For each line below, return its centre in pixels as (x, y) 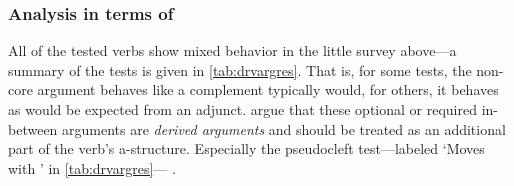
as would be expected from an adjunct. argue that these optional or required (242, 109)
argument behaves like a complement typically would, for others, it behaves (268, 89)
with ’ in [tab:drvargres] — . (92, 167)
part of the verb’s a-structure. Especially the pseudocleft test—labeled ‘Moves (246, 148)
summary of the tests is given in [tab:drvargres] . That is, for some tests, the (240, 69)
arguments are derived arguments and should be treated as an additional (284, 128)
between (33, 128)
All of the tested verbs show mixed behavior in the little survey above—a (232, 50)
